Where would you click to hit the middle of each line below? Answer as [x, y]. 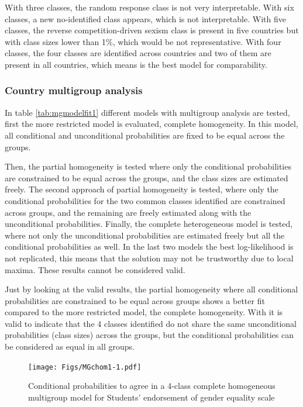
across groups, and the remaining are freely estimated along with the [128, 212]
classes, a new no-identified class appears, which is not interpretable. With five [145, 18]
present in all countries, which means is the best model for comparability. [136, 64]
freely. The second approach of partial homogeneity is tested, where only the [142, 189]
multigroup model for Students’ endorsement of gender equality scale [151, 397]
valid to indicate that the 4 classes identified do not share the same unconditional [151, 323]
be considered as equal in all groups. [70, 346]
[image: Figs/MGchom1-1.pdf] [85, 367]
